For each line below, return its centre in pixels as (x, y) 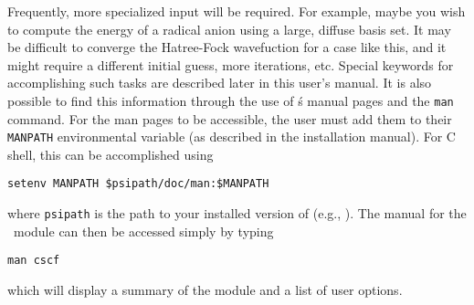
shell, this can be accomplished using (111, 154)
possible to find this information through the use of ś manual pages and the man (231, 100)
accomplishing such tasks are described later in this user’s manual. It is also (220, 83)
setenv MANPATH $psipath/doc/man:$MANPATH (138, 184)
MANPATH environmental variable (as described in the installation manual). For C (232, 137)
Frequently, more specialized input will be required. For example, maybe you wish (237, 11)
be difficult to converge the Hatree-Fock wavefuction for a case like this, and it (227, 47)
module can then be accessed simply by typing (143, 231)
